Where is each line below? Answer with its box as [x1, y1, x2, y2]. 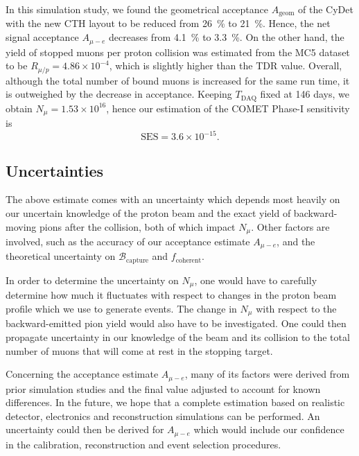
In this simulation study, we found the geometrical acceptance [6, 2, 269, 16]
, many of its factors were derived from [184, 367, 350, 381]
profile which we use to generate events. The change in [6, 301, 237, 315]
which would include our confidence [193, 422, 344, 437]
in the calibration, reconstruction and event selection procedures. [6, 437, 281, 451]
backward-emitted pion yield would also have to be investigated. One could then [6, 316, 347, 331]
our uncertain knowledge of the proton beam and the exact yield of [6, 205, 291, 220]
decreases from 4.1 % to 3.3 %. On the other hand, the [109, 30, 344, 44]
